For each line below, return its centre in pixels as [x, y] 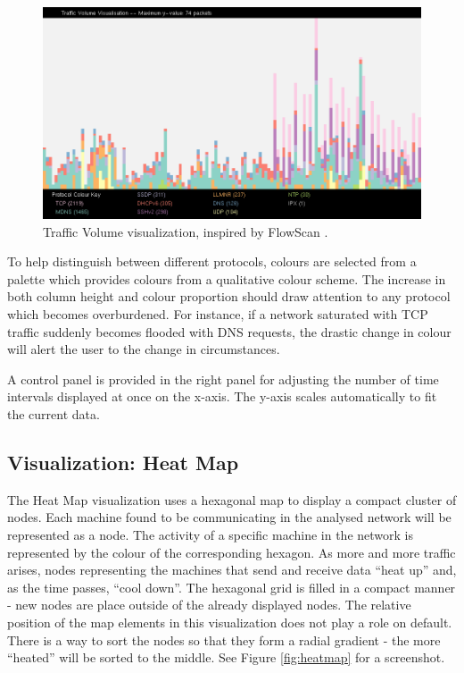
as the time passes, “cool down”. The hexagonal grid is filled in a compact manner [232, 587]
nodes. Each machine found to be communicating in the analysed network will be [229, 517]
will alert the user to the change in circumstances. [144, 349]
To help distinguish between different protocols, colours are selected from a [212, 261]
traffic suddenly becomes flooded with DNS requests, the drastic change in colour [229, 331]
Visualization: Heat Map [123, 463]
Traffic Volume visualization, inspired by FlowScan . [186, 231]
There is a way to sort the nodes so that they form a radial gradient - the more [224, 639]
